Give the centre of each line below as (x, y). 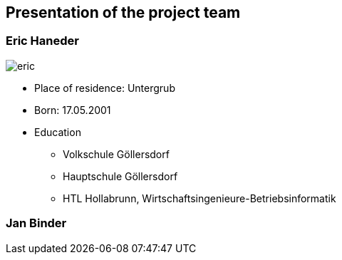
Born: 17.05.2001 (73, 110)
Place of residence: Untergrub (105, 88)
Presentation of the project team (123, 12)
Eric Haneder (42, 41)
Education (58, 132)
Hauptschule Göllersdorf (120, 176)
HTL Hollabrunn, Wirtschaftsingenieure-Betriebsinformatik (199, 198)
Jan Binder (36, 223)
